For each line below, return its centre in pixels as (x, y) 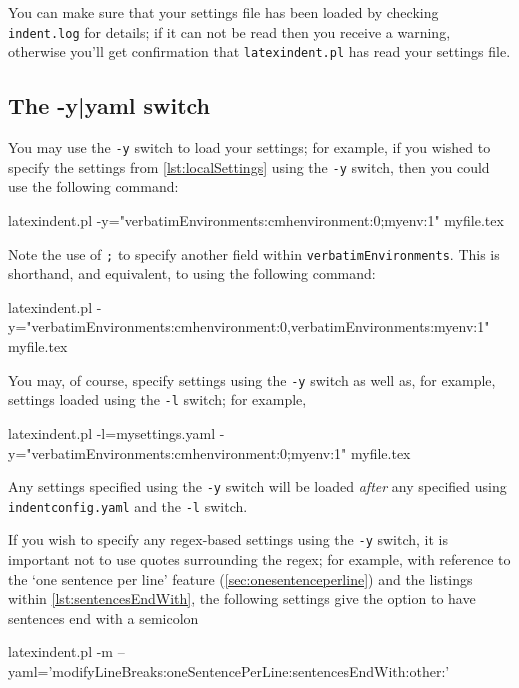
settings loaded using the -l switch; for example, (157, 399)
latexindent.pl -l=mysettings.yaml (112, 432)
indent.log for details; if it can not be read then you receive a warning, (229, 31)
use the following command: (93, 186)
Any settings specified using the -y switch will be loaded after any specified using (257, 486)
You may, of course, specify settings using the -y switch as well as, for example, (252, 379)
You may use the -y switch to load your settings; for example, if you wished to (249, 147)
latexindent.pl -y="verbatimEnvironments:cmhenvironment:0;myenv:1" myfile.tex (256, 220)
